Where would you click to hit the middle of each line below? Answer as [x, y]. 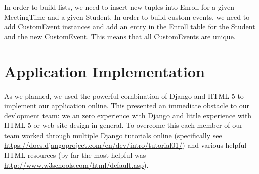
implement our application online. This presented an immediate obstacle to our [127, 105]
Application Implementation [104, 71]
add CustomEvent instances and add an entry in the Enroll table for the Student [130, 27]
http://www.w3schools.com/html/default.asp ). [76, 165]
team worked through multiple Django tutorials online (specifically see [113, 135]
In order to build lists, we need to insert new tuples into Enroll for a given [119, 7]
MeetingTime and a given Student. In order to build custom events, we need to [127, 16]
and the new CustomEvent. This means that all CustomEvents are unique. [120, 36]
